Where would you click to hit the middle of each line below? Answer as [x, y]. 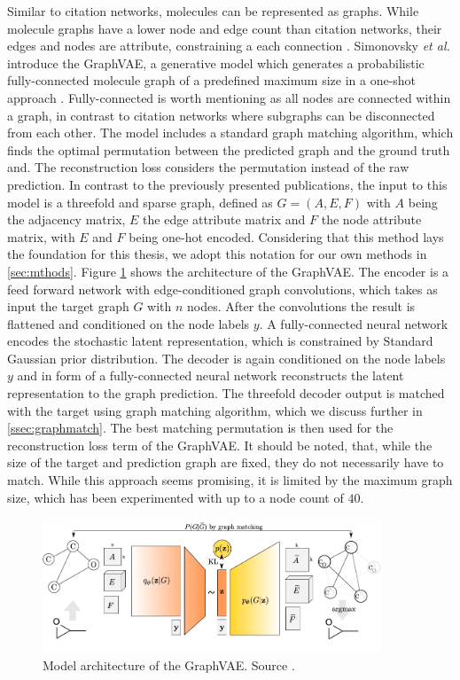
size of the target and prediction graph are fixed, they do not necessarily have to [226, 462]
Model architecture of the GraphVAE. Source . [169, 664]
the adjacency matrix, [66, 219]
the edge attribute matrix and [224, 219]
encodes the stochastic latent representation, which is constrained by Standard [220, 341]
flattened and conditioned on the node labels [129, 323]
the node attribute [371, 219]
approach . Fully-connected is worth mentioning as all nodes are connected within [229, 97]
